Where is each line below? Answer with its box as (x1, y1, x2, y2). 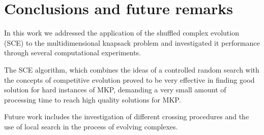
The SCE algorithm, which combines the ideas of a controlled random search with (4, 64, 259, 75)
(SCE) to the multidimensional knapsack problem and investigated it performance (4, 37, 260, 48)
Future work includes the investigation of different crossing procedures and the (4, 111, 249, 122)
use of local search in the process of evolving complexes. (4, 121, 178, 131)
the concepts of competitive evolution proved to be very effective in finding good (4, 74, 255, 85)
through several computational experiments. (4, 47, 141, 58)
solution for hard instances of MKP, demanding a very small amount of (4, 84, 226, 95)
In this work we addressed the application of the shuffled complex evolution (4, 27, 239, 38)
